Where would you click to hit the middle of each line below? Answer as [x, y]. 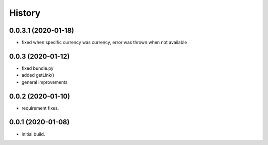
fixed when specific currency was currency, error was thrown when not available [104, 43]
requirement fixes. [40, 108]
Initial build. [33, 134]
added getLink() [38, 75]
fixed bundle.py [38, 68]
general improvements [45, 82]
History [25, 13]
